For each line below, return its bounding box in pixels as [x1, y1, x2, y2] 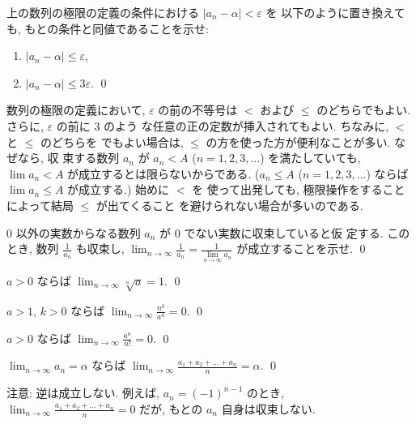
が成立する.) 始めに [67, 181, 170, 198]
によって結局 [6, 196, 74, 213]
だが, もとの [139, 400, 203, 417]
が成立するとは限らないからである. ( [67, 165, 260, 182]
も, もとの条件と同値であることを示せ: [6, 19, 209, 36]
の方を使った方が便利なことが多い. [206, 133, 391, 150]
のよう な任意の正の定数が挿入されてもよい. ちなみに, [104, 117, 389, 134]
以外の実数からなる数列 [15, 224, 141, 241]
